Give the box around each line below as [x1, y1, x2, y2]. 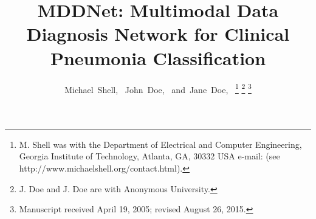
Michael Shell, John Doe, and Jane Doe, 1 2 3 [64, 81, 252, 96]
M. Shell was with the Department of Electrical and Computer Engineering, [19, 137, 302, 150]
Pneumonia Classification [50, 45, 266, 70]
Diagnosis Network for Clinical [26, 21, 290, 46]
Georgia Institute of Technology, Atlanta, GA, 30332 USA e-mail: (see [19, 150, 280, 162]
